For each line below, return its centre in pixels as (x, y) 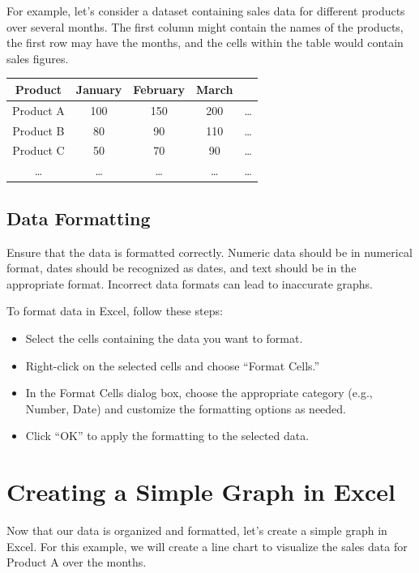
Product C (38, 150)
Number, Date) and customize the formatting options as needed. (186, 408)
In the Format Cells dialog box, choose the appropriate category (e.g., (199, 393)
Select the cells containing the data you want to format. (164, 338)
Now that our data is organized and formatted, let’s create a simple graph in (197, 530)
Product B (38, 130)
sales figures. (38, 58)
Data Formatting (79, 218)
